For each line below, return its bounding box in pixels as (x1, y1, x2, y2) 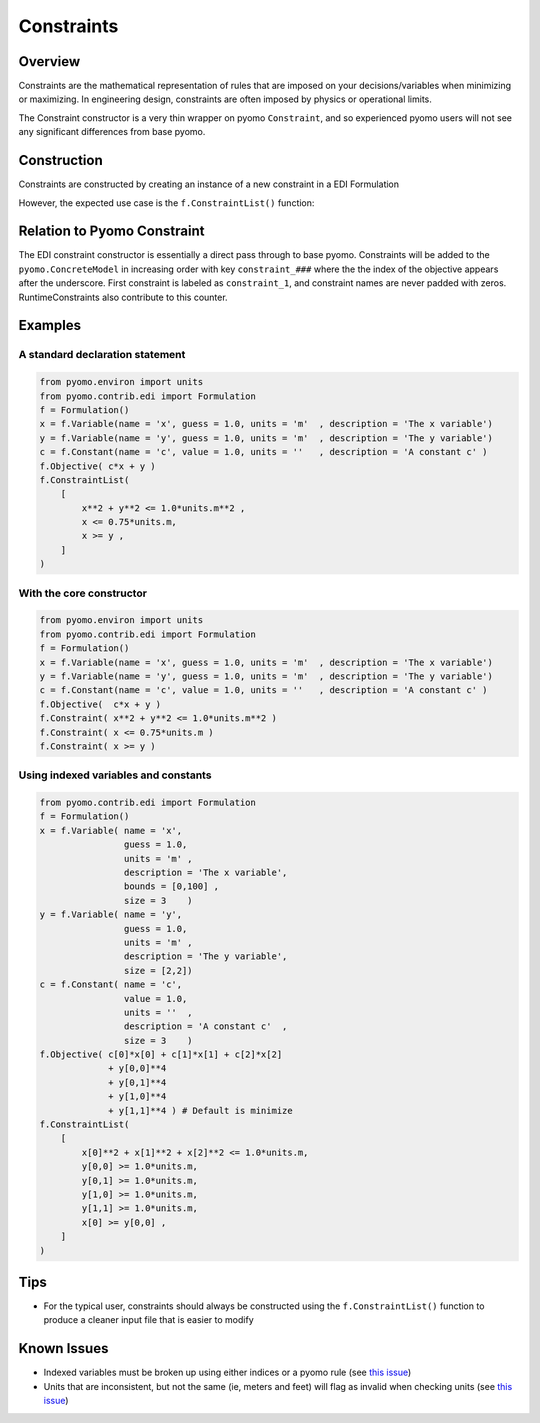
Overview (18, 53, 81, 70)
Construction (18, 152, 104, 169)
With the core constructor (18, 586, 147, 600)
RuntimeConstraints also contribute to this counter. (18, 291, 229, 303)
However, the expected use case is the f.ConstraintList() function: (18, 196, 315, 209)
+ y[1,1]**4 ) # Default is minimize (108, 1105, 294, 1116)
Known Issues (18, 1340, 109, 1357)
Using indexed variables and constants (18, 768, 212, 782)
